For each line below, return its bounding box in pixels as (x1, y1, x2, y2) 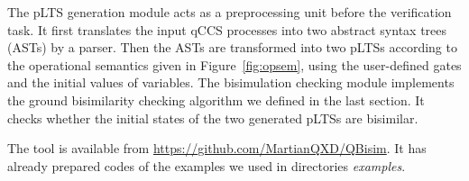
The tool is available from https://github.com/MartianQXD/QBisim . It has (7, 139, 427, 158)
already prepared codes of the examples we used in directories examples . (7, 156, 406, 175)
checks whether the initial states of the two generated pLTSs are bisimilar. (7, 108, 418, 127)
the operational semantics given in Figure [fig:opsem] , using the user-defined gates (7, 55, 462, 74)
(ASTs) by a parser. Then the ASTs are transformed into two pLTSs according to (7, 38, 457, 57)
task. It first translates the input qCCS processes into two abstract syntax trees (7, 20, 447, 39)
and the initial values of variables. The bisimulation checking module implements (7, 73, 455, 92)
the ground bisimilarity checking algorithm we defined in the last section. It (7, 90, 425, 109)
